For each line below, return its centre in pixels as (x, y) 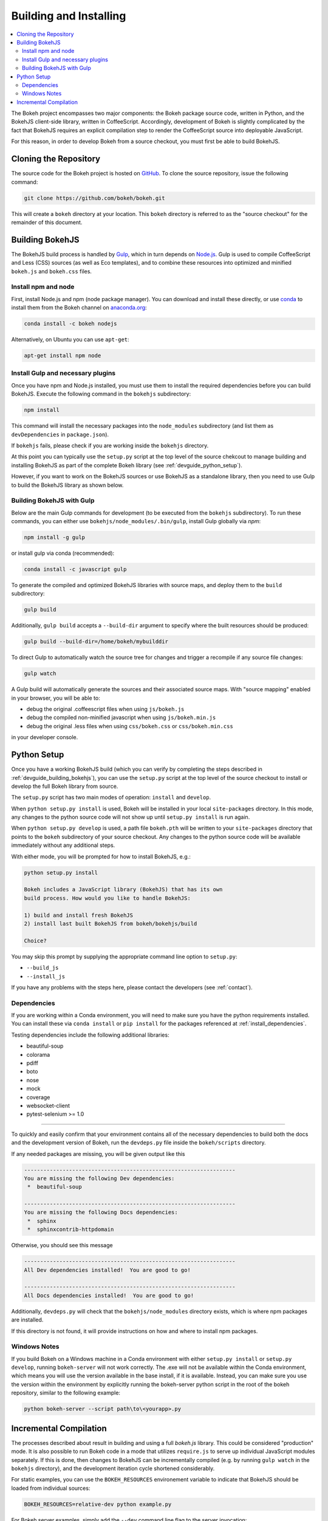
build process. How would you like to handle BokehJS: (107, 898)
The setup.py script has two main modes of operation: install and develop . (111, 798)
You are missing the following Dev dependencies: (99, 1178)
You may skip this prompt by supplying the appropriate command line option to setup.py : (124, 956)
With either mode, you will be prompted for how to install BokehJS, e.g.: (101, 856)
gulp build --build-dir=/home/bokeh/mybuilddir (96, 642)
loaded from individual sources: (51, 1488)
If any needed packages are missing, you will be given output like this (98, 1154)
